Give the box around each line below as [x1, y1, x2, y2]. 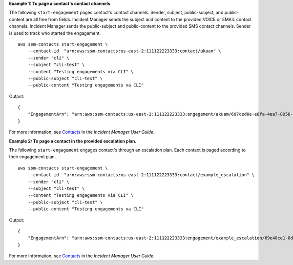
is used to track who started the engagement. [9, 30, 101, 36]
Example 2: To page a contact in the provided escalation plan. [9, 138, 137, 144]
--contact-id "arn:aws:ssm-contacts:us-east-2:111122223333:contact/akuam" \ [27, 48, 221, 54]
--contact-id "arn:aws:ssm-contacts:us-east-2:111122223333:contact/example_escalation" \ [27, 172, 255, 178]
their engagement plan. [9, 154, 56, 160]
